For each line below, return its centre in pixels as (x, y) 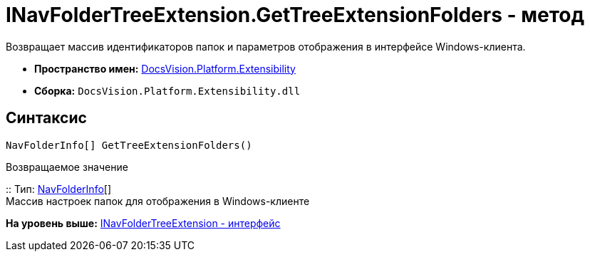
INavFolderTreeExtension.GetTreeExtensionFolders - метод (295, 15)
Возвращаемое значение (67, 167)
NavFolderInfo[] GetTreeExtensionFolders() (129, 145)
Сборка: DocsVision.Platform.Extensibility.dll (167, 90)
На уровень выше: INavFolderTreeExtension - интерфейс (143, 223)
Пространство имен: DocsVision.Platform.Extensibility (165, 68)
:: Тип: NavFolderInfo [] (59, 189)
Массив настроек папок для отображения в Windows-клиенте (158, 201)
